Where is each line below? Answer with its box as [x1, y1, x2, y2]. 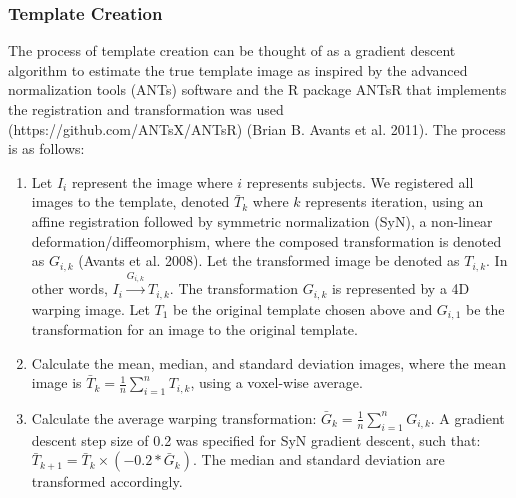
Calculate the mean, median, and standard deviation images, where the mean [31, 352, 507, 373]
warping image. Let [31, 298, 150, 319]
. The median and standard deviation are [192, 449, 445, 470]
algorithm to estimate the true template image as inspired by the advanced [8, 59, 468, 80]
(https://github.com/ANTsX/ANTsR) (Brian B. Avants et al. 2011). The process [8, 118, 506, 139]
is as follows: [8, 138, 85, 159]
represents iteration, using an [305, 191, 484, 212]
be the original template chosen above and [173, 298, 433, 319]
